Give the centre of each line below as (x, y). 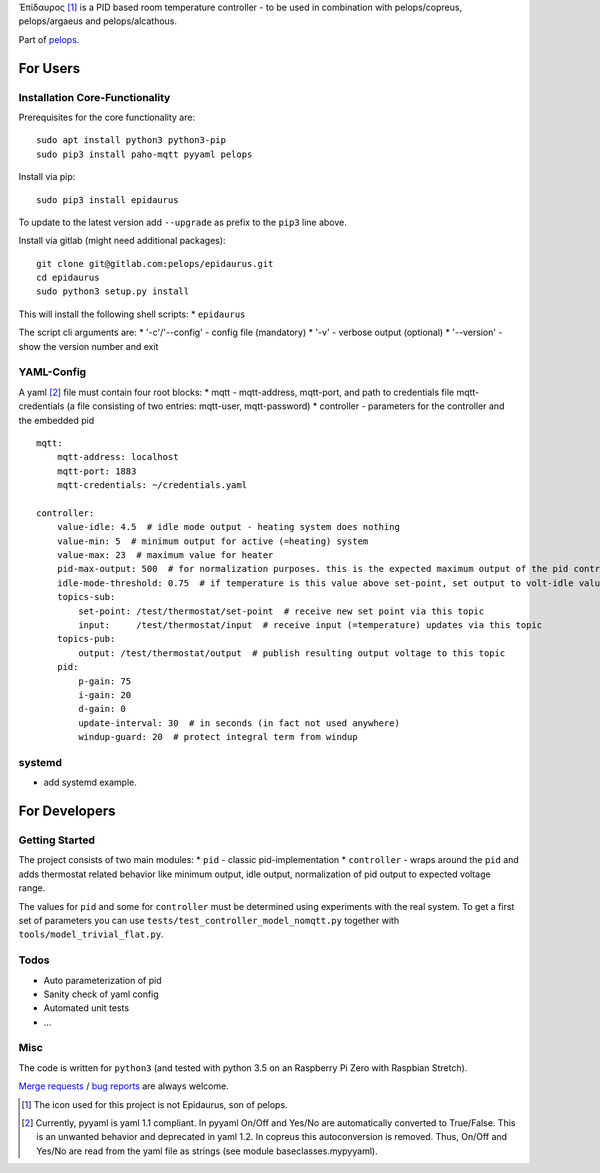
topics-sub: (86, 597)
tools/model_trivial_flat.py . (91, 934)
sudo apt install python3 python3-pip (131, 140)
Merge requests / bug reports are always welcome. (123, 1086)
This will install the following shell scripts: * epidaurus (132, 314)
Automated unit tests (86, 1008)
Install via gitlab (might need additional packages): (122, 241)
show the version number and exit (88, 346)
